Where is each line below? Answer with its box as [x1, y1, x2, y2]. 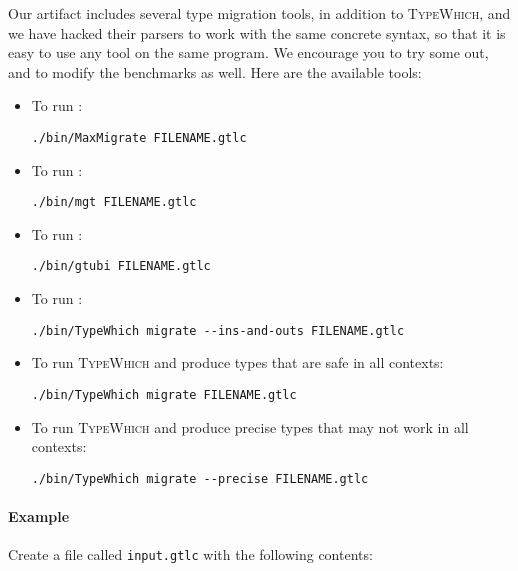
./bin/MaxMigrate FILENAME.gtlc [31, 130, 247, 145]
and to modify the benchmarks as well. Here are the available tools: [8, 61, 422, 82]
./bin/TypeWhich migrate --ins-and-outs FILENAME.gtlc [31, 323, 405, 338]
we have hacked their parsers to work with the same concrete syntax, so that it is [8, 22, 506, 43]
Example [8, 506, 70, 527]
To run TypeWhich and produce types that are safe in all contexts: [31, 352, 444, 373]
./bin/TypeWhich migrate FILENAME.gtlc [31, 387, 297, 402]
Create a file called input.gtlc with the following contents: [8, 544, 373, 565]
